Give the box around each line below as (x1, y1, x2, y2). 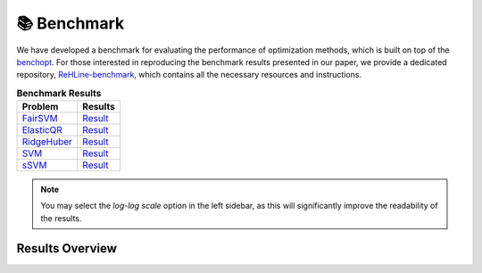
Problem (21, 101, 59, 113)
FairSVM (21, 112, 58, 125)
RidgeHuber (21, 136, 73, 148)
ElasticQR (21, 124, 62, 136)
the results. (40, 212, 82, 223)
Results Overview (16, 241, 118, 256)
